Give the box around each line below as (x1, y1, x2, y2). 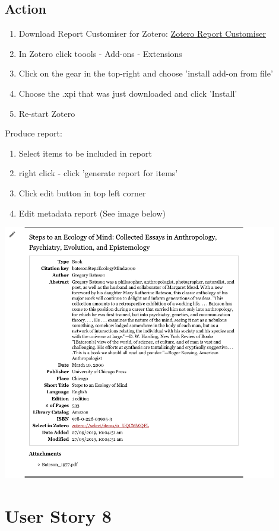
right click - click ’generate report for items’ (18, 167, 178, 179)
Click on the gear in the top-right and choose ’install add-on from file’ (18, 67, 273, 80)
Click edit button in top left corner (18, 186, 146, 199)
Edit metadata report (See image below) (18, 206, 166, 219)
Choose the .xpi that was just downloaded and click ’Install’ (18, 87, 237, 99)
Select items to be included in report (18, 147, 152, 159)
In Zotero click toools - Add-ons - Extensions (18, 47, 182, 59)
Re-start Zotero (18, 107, 75, 119)
